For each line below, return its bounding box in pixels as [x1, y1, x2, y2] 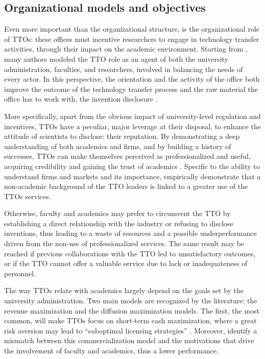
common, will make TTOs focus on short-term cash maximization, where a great [4, 315, 257, 326]
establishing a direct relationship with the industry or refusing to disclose [4, 218, 233, 228]
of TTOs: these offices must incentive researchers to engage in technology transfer [4, 33, 259, 44]
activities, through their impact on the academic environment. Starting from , [4, 43, 248, 54]
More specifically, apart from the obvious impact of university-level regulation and [4, 110, 261, 121]
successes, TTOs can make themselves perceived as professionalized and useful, [4, 151, 251, 161]
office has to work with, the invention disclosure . [4, 93, 158, 104]
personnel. [4, 268, 36, 278]
